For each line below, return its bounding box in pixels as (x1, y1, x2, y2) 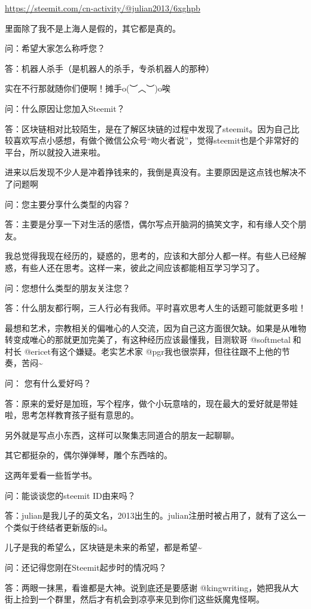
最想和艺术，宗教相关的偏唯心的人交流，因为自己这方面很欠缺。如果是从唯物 (5, 321, 306, 334)
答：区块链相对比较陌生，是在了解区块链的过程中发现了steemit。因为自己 (5, 122, 291, 135)
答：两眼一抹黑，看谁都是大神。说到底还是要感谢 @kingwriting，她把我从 (5, 581, 291, 593)
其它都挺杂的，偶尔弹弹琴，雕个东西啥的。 (5, 449, 172, 461)
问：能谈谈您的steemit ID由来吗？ (5, 489, 136, 501)
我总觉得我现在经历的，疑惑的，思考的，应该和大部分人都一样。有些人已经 (5, 249, 298, 262)
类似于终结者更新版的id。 (13, 520, 112, 533)
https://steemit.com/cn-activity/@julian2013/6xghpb (5, 2, 200, 14)
